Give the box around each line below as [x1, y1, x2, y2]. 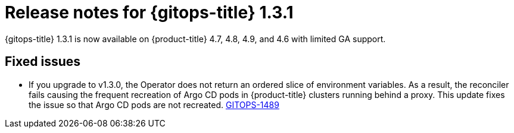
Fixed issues [5, 54, 81, 69]
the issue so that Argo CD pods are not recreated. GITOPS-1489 [29, 99, 279, 110]
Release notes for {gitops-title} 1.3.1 [5, 2, 294, 23]
